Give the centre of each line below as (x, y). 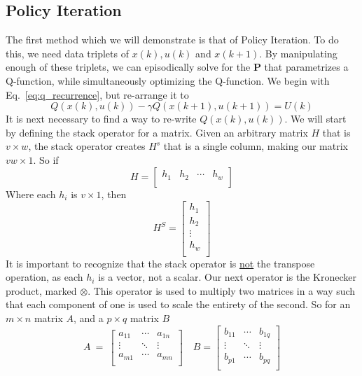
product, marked (41, 290)
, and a (88, 318)
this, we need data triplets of (67, 53)
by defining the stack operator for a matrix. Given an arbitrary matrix (157, 132)
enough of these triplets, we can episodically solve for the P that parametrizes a (177, 67)
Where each (31, 194)
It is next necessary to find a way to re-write (101, 119)
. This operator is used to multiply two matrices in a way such (222, 290)
